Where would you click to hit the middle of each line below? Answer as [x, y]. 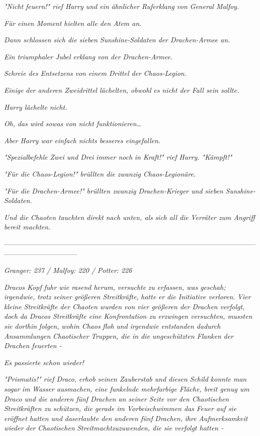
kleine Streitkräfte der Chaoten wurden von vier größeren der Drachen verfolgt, [125, 306]
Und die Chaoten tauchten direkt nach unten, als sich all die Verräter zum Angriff [130, 217]
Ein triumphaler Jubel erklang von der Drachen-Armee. [88, 56]
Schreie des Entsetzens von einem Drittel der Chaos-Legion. [95, 73]
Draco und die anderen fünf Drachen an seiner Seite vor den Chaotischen [117, 398]
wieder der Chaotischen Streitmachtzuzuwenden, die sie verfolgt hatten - [114, 428]
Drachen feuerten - [33, 345]
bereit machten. [27, 227]
